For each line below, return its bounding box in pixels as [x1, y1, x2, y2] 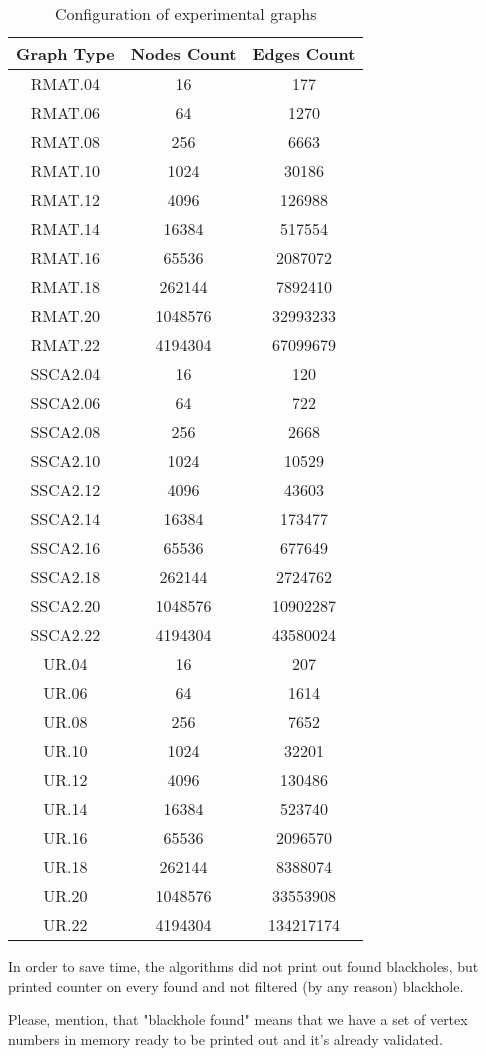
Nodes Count [130, 42, 237, 65]
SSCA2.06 [30, 391, 101, 414]
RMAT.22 [30, 333, 100, 356]
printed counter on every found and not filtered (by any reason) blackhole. [8, 975, 464, 996]
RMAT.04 [30, 72, 100, 95]
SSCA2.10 [30, 449, 101, 472]
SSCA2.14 [30, 507, 101, 530]
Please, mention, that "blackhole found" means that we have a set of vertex [8, 1009, 468, 1030]
